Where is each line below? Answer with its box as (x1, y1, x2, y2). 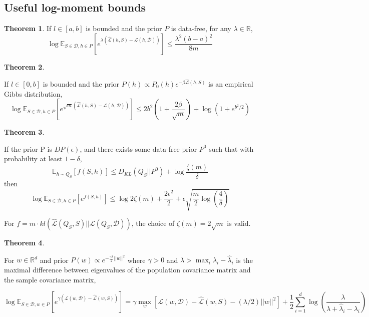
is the (236, 254, 253, 265)
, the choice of (131, 218, 175, 228)
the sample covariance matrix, (4, 274, 96, 284)
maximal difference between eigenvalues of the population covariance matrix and (4, 264, 251, 274)
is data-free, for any (171, 23, 231, 34)
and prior (40, 254, 69, 265)
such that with (209, 143, 254, 154)
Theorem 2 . (4, 61, 45, 72)
